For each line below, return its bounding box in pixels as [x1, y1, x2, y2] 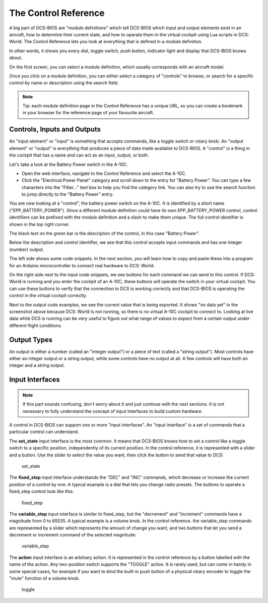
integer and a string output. [9, 363, 65, 369]
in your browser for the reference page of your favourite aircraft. [22, 110, 154, 116]
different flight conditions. [9, 322, 62, 328]
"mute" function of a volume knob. [9, 575, 80, 581]
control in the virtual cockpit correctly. [9, 293, 87, 299]
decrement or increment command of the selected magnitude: [9, 532, 136, 538]
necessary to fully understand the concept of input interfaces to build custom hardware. [22, 408, 203, 414]
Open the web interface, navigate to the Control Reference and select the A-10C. [21, 170, 187, 176]
